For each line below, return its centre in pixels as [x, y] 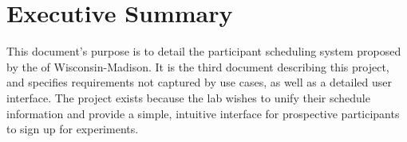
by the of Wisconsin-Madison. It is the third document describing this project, [198, 66]
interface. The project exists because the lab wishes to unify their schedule [188, 97]
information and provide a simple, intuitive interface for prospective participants [203, 113]
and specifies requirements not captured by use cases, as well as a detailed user [199, 82]
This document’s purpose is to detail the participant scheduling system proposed [204, 51]
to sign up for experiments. [73, 129]
